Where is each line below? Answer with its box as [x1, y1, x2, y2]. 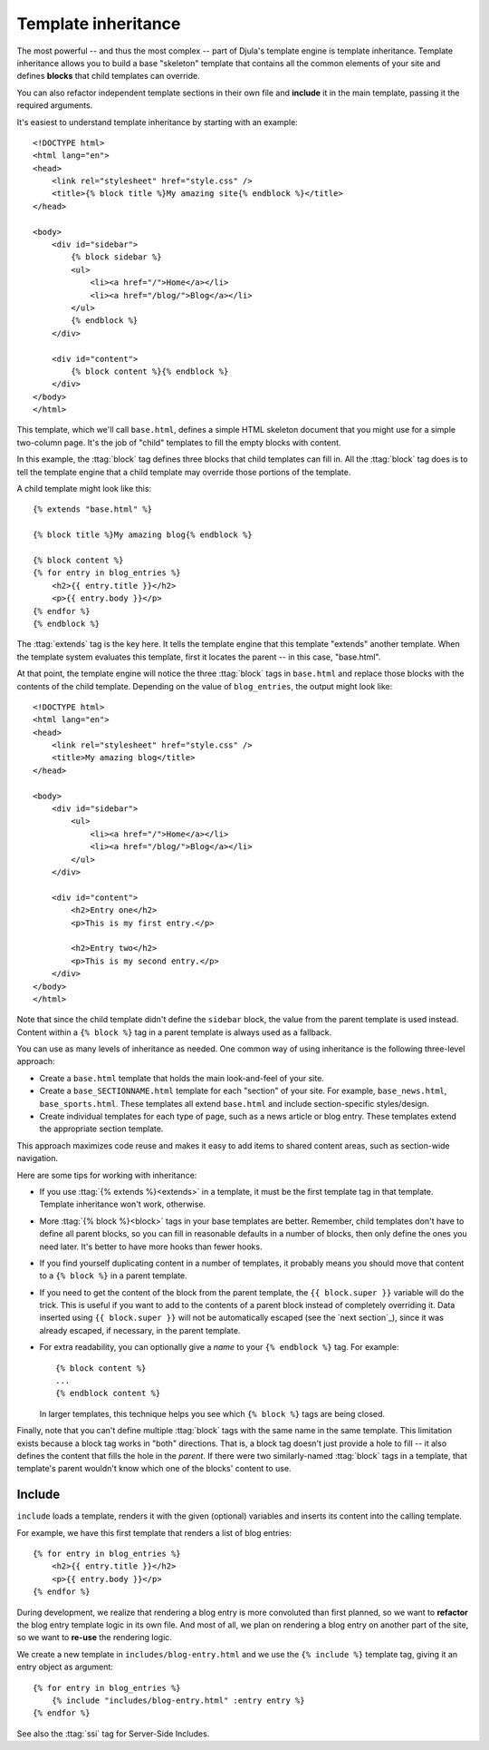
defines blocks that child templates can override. [16, 71, 200, 82]
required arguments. [16, 100, 93, 111]
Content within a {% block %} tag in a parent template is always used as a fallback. [16, 1026, 332, 1038]
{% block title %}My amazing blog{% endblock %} [33, 530, 253, 540]
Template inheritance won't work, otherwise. [39, 1198, 206, 1210]
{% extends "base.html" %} [33, 504, 153, 514]
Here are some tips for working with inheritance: [16, 1169, 197, 1180]
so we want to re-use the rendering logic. [16, 1632, 172, 1643]
